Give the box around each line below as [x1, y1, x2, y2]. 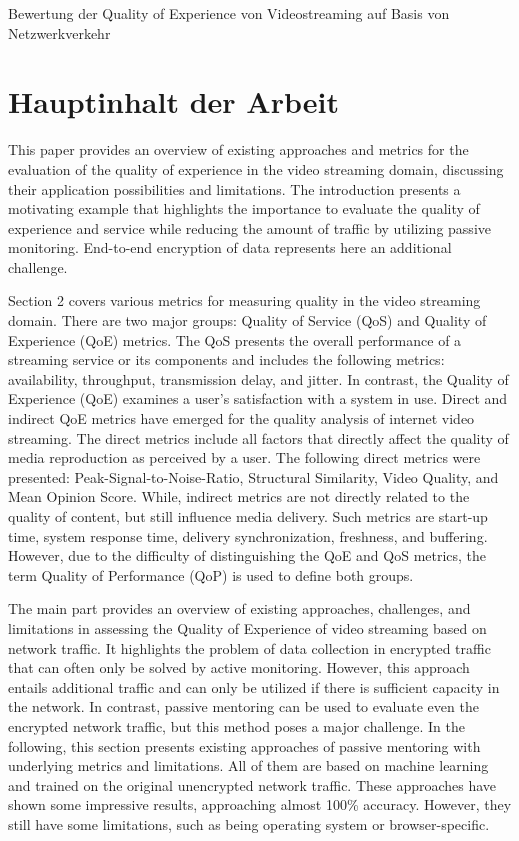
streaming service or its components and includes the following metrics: [8, 349, 445, 370]
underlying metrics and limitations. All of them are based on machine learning [8, 755, 489, 776]
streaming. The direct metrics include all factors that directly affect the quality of [8, 427, 509, 448]
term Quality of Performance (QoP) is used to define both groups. [8, 564, 414, 585]
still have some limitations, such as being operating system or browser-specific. [8, 813, 490, 834]
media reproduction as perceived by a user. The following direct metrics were [8, 447, 481, 468]
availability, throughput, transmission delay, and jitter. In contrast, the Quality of [8, 368, 509, 389]
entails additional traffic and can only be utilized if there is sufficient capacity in [8, 676, 500, 697]
